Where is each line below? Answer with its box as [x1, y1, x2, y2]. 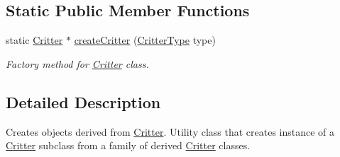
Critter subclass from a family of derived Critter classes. [6, 138, 251, 153]
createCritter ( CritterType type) [74, 33, 216, 47]
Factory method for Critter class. [6, 56, 149, 71]
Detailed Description [6, 91, 161, 112]
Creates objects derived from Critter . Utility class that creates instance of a [6, 124, 335, 139]
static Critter [6, 33, 63, 47]
